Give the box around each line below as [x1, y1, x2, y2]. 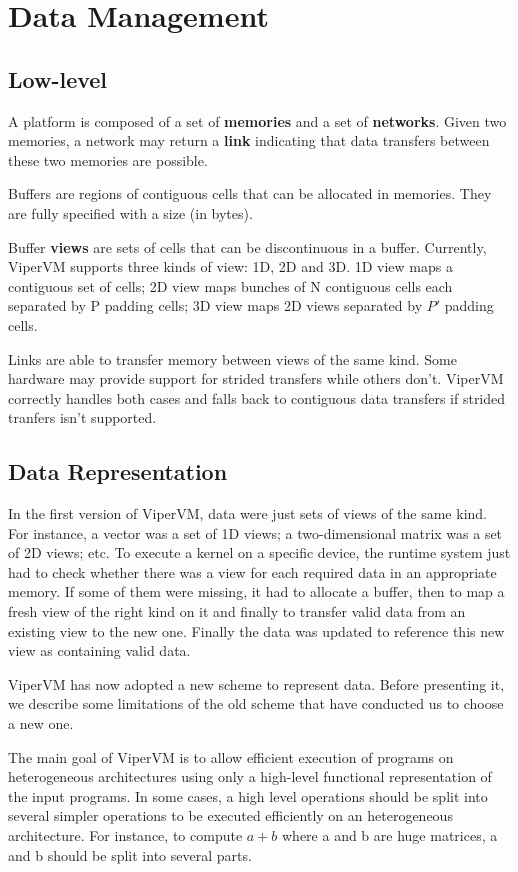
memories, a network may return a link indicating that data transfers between [8, 130, 490, 151]
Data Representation [8, 456, 228, 487]
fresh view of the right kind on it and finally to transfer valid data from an [8, 601, 466, 622]
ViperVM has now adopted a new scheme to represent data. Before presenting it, [8, 673, 505, 694]
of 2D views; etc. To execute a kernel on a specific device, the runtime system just [8, 542, 511, 563]
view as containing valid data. [8, 640, 191, 661]
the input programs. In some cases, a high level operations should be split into [8, 785, 488, 806]
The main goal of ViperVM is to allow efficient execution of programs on [8, 746, 454, 767]
